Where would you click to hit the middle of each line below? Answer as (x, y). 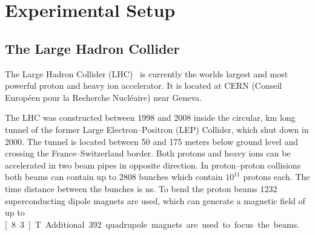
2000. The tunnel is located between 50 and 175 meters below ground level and (151, 141)
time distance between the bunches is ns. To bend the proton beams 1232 (141, 188)
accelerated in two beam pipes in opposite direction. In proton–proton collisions (153, 165)
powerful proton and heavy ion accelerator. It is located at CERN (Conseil (144, 85)
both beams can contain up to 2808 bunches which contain (114, 177)
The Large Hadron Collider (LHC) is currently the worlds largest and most (147, 73)
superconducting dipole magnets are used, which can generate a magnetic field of (155, 200)
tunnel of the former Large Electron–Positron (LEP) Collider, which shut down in (157, 129)
